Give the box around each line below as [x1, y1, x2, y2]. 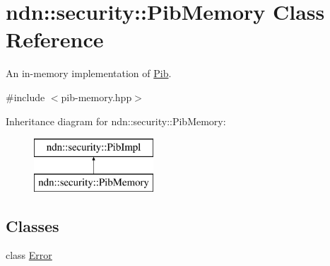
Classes [6, 214, 59, 236]
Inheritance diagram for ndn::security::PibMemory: [6, 113, 226, 128]
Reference [6, 25, 104, 54]
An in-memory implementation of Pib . [6, 66, 172, 81]
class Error [6, 248, 52, 262]
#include [6, 89, 45, 104]
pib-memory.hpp [61, 89, 132, 104]
